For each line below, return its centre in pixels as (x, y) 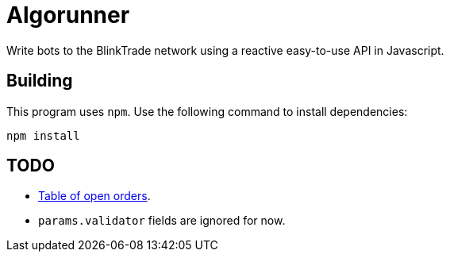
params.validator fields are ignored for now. (162, 221)
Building (40, 81)
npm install (43, 135)
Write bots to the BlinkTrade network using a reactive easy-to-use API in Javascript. (225, 50)
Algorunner (68, 15)
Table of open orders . (94, 196)
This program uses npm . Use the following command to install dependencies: (207, 111)
